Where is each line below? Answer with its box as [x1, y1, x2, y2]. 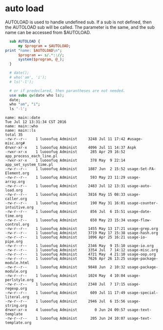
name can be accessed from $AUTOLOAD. [5, 29, 91, 35]
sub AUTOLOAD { [9, 39, 41, 44]
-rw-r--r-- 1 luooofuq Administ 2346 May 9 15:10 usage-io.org [5, 244, 154, 248]
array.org [5, 179, 25, 185]
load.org [5, 188, 23, 193]
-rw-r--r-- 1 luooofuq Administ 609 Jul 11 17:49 [5, 290, 125, 295]
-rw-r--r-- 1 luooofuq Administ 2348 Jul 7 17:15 [5, 282, 125, 287]
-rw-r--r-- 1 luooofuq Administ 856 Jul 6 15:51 [5, 209, 125, 214]
